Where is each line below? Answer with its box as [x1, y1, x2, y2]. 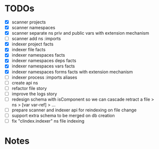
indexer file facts [11, 47, 46, 53]
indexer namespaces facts [11, 52, 66, 58]
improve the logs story [11, 91, 57, 97]
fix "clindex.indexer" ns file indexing [11, 118, 85, 124]
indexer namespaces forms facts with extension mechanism [11, 69, 133, 75]
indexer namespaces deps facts [11, 58, 76, 64]
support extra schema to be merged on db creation [11, 112, 115, 118]
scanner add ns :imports [11, 36, 61, 42]
